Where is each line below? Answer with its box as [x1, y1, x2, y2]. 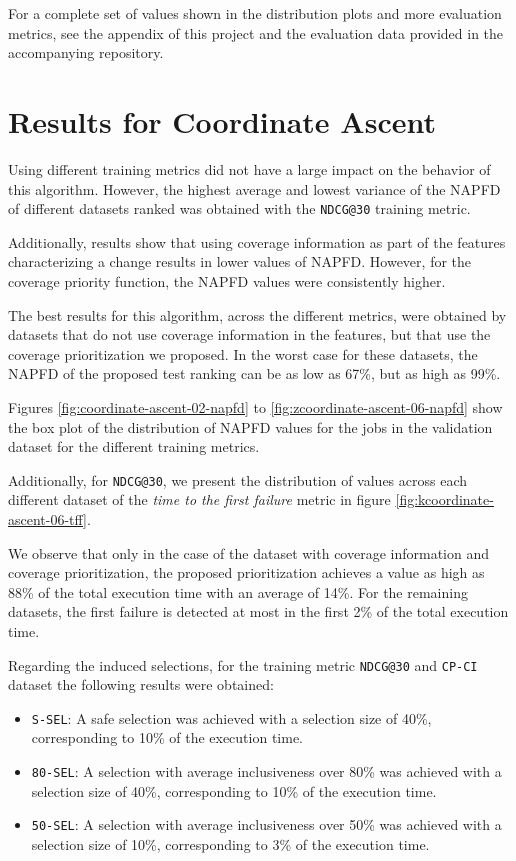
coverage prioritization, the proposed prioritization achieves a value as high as [8, 562, 485, 583]
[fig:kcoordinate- [395, 489, 494, 510]
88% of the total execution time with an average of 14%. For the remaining [8, 581, 468, 602]
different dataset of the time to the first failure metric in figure [8, 489, 391, 510]
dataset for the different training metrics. [8, 436, 260, 457]
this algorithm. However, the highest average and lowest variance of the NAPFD [8, 178, 501, 199]
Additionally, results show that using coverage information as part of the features [8, 231, 506, 252]
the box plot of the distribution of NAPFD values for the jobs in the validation [8, 416, 493, 437]
